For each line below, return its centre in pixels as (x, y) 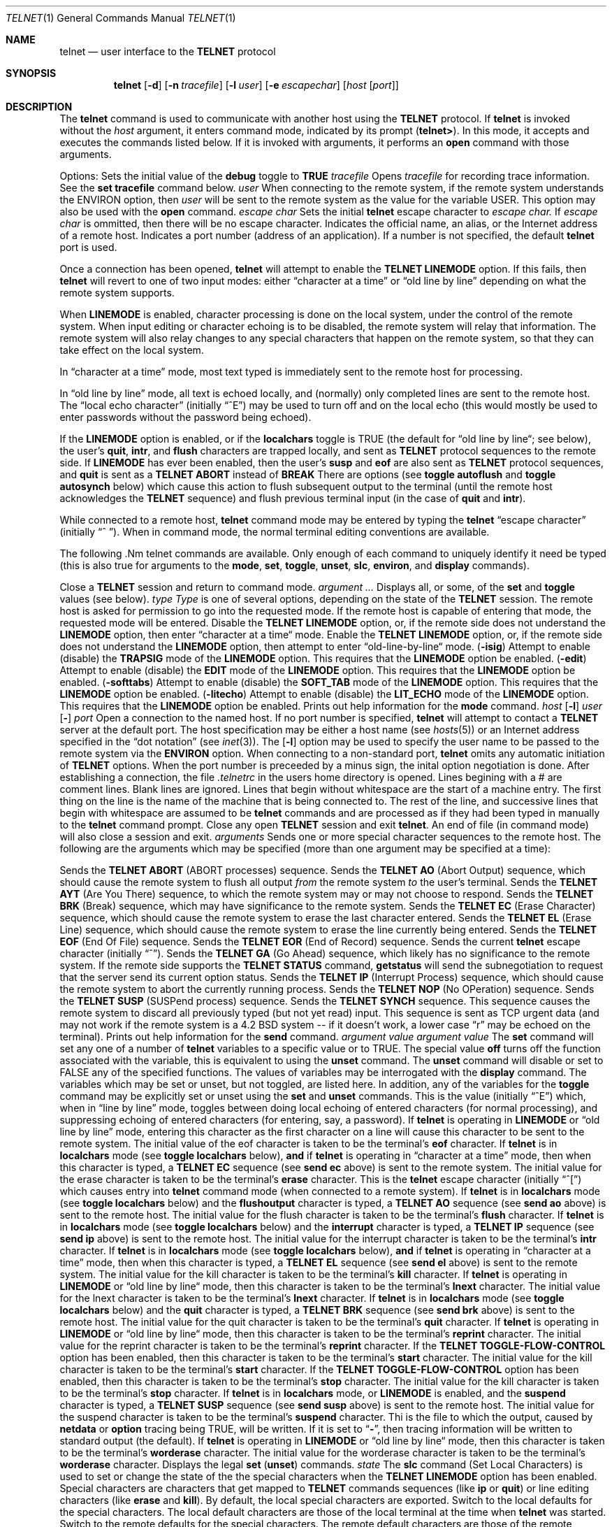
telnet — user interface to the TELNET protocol (168, 51)
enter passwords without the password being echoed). (185, 417)
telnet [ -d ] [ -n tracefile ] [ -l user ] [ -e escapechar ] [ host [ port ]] (256, 85)
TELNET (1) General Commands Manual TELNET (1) (121, 18)
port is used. (88, 247)
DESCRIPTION (39, 107)
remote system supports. (117, 293)
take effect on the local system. (132, 350)
